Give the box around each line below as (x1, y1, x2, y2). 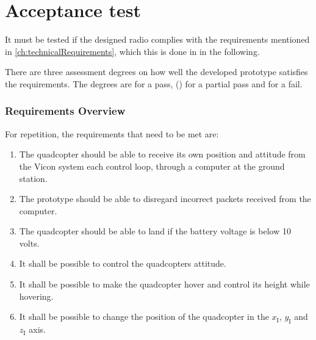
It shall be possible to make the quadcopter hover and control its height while (19, 278, 310, 291)
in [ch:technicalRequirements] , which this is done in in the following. (5, 45, 260, 57)
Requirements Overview (5, 103, 126, 118)
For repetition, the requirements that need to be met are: (5, 127, 219, 140)
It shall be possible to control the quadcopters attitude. (19, 257, 226, 270)
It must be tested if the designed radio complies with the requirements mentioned (5, 33, 310, 46)
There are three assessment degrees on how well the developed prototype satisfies (5, 65, 308, 78)
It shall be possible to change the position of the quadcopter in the (19, 310, 269, 323)
